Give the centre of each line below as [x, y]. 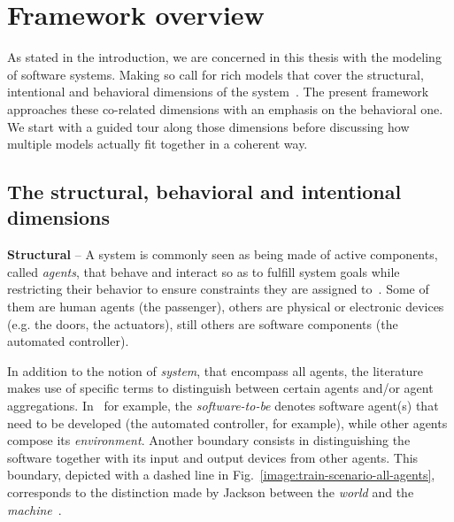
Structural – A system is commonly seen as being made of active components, [223, 254]
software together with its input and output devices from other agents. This [213, 457]
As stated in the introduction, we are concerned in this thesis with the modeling [224, 57]
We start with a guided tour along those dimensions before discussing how [208, 126]
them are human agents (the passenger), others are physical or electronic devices [226, 307]
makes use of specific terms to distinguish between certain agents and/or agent [220, 388]
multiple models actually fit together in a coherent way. [158, 144]
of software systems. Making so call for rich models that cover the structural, [215, 74]
